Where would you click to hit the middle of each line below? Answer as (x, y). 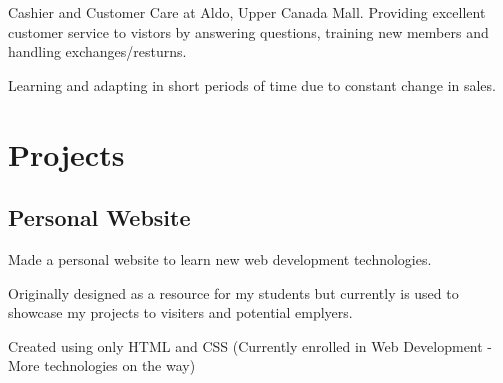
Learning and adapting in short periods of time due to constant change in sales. (252, 84)
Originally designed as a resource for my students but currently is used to (233, 292)
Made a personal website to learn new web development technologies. (220, 258)
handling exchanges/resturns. (97, 51)
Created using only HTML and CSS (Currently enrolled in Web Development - (250, 345)
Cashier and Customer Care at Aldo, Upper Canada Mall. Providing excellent (247, 12)
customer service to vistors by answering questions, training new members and (248, 31)
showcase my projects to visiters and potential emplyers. (180, 312)
